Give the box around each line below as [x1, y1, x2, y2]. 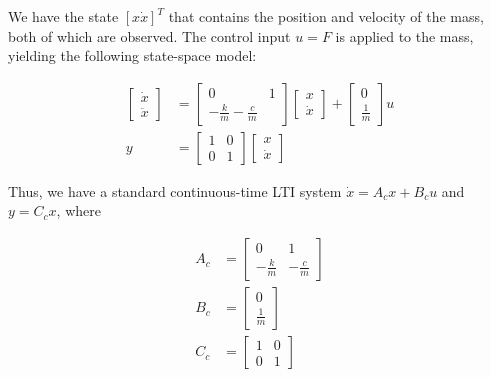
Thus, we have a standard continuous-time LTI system [8, 180, 342, 201]
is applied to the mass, [335, 25, 474, 46]
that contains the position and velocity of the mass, [168, 6, 484, 26]
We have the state [8, 6, 119, 26]
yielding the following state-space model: [8, 45, 257, 66]
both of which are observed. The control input [8, 25, 291, 46]
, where [56, 200, 101, 221]
